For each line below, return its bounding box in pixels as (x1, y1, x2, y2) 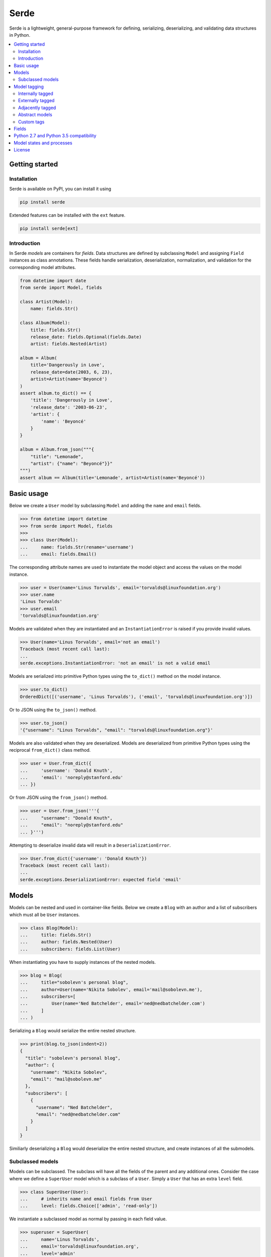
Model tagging (14, 83, 44, 89)
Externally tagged (18, 98, 55, 104)
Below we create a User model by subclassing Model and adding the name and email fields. (9, 503, 202, 509)
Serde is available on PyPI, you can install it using (9, 186, 111, 192)
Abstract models (18, 112, 53, 118)
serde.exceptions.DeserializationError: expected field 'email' (20, 876, 182, 882)
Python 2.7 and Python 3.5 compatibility (14, 133, 96, 139)
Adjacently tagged (18, 105, 56, 111)
